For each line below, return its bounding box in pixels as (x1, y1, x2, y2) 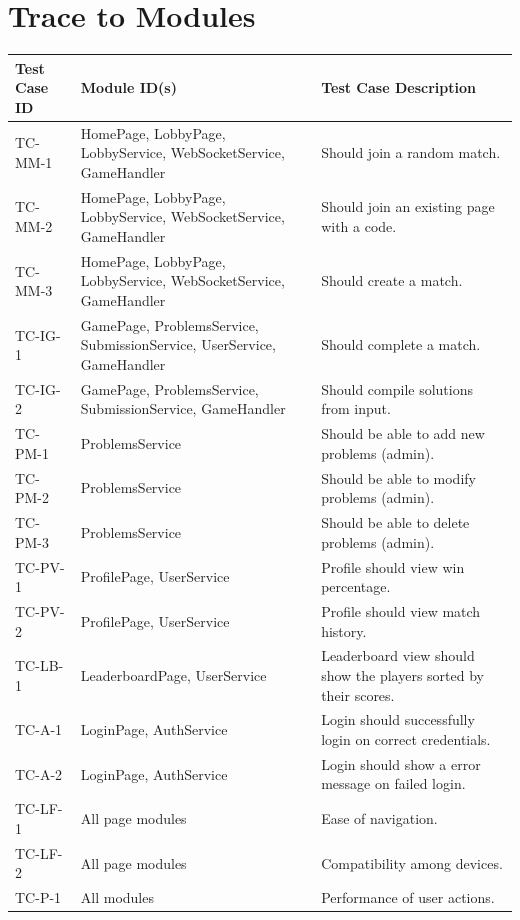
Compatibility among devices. (321, 852, 503, 873)
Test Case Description (321, 77, 476, 98)
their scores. (321, 684, 395, 705)
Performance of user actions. (321, 887, 495, 908)
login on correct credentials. (321, 729, 491, 750)
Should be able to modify (321, 467, 476, 488)
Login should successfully (321, 709, 475, 730)
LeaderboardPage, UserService (80, 665, 267, 685)
